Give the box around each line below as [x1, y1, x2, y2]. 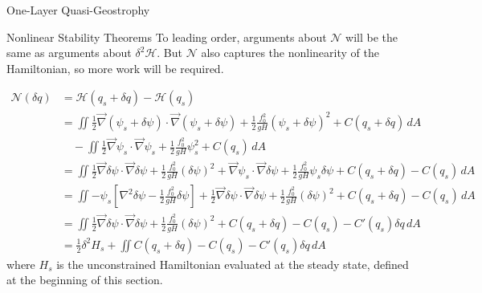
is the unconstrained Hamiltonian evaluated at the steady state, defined [56, 255, 409, 272]
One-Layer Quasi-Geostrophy [6, 2, 150, 18]
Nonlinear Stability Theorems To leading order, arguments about [6, 28, 327, 45]
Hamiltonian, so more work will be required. [6, 59, 224, 76]
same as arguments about [6, 44, 132, 61]
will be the [345, 28, 398, 45]
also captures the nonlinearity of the [201, 44, 379, 61]
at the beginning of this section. [6, 271, 163, 288]
